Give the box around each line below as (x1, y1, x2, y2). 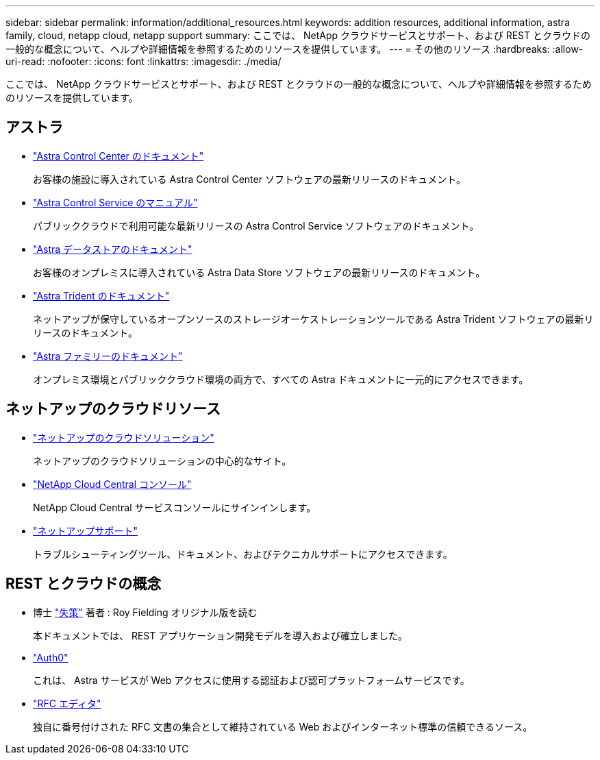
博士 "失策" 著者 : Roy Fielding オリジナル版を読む (33, 606, 258, 618)
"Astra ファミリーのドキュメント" (33, 350, 183, 362)
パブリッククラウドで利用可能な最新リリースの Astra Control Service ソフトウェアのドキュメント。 (33, 219, 479, 232)
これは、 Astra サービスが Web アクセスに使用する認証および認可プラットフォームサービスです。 (33, 674, 470, 686)
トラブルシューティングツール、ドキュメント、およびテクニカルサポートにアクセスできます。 (33, 548, 453, 560)
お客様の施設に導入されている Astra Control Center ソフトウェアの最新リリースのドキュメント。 (33, 173, 466, 185)
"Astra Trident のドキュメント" (33, 289, 170, 302)
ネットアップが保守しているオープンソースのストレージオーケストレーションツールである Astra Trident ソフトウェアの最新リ (33, 312, 594, 325)
